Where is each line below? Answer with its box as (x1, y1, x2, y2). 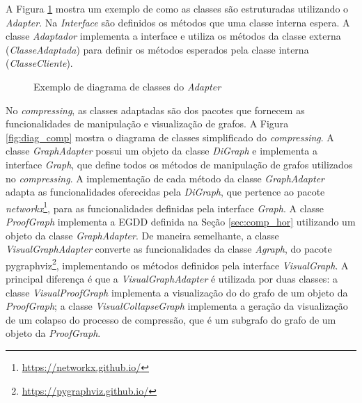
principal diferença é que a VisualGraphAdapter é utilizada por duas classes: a (6, 271, 338, 285)
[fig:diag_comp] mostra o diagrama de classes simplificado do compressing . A (6, 129, 334, 144)
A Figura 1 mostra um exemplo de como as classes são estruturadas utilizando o (6, 1, 349, 15)
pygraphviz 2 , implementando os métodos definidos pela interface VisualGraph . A (6, 255, 349, 272)
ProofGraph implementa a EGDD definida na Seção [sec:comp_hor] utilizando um (6, 214, 356, 228)
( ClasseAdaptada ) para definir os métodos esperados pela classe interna (6, 42, 309, 56)
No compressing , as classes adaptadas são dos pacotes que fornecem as (6, 102, 305, 117)
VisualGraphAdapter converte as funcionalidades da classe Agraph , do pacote (6, 242, 332, 256)
